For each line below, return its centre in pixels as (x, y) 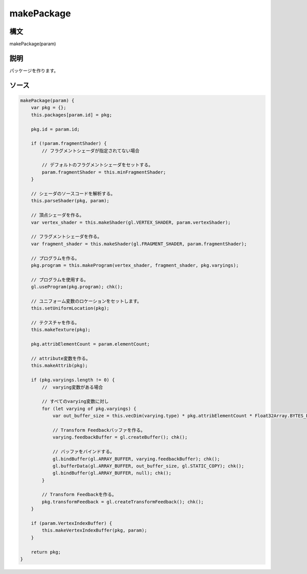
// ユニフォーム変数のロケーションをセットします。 (86, 301)
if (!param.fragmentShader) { (69, 144)
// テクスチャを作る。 (55, 323)
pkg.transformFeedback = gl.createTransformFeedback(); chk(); (123, 502)
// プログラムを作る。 (55, 258)
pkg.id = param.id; (56, 129)
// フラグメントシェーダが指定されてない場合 (91, 151)
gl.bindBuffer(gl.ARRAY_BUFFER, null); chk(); (112, 473)
